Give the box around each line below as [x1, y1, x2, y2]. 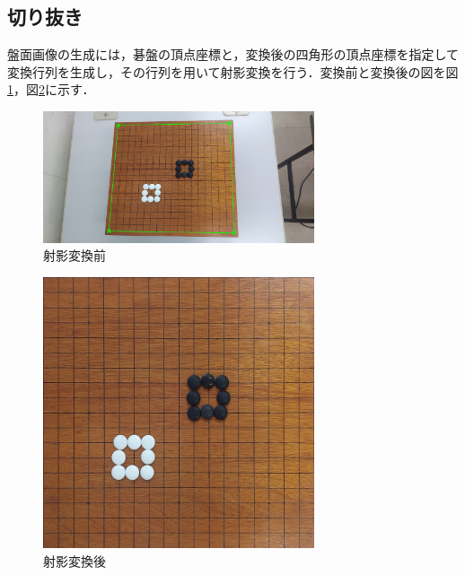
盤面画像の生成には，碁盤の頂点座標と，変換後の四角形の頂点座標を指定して [7, 45, 460, 64]
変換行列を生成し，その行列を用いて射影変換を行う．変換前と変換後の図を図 [7, 62, 459, 81]
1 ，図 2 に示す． [7, 80, 95, 99]
